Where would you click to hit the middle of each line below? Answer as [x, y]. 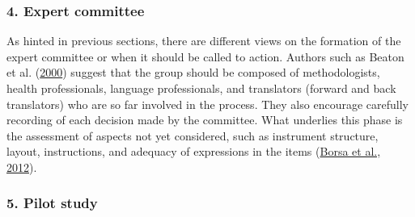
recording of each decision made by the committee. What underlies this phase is [205, 120]
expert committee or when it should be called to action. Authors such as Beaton [205, 56]
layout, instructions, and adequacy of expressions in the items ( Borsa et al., [194, 151]
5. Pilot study [52, 203]
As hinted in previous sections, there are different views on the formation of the [204, 41]
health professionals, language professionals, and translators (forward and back [201, 88]
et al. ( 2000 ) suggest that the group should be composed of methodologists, [193, 72]
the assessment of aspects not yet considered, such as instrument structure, [193, 135]
